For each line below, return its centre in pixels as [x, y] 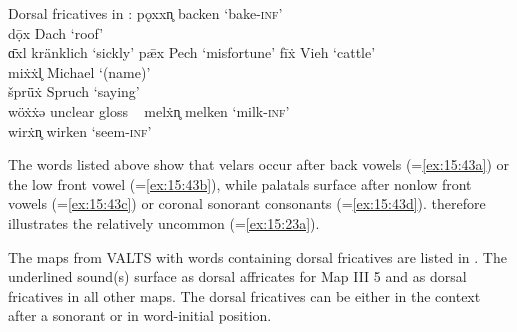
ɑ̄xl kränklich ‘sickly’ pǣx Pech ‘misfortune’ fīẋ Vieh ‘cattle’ [192, 52]
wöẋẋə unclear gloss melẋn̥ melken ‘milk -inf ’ [149, 110]
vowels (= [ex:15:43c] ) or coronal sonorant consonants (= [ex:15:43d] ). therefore [247, 203]
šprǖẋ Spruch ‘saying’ [74, 91]
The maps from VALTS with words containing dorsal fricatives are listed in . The [257, 256]
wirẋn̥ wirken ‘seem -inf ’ [80, 130]
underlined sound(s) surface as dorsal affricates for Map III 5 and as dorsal [237, 276]
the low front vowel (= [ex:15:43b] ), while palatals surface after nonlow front [240, 183]
